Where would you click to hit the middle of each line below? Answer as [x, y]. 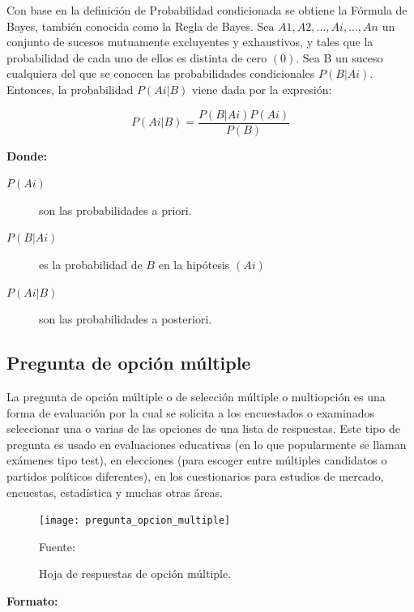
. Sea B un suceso [339, 57]
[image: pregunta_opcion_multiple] [135, 521]
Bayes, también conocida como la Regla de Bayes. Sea [141, 26]
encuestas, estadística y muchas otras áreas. [115, 492]
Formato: [32, 600]
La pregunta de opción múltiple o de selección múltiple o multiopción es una [196, 396]
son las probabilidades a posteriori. [126, 319]
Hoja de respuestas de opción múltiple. [135, 573]
